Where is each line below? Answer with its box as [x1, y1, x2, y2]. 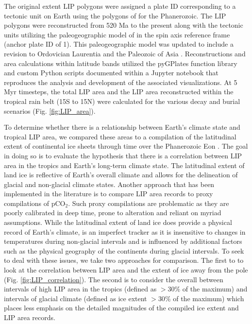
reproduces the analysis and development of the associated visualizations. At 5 [4, 77, 237, 87]
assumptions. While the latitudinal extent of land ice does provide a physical [4, 217, 232, 227]
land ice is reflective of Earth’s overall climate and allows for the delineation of [4, 170, 238, 180]
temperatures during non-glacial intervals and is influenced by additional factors [4, 236, 242, 246]
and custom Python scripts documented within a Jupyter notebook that [4, 68, 218, 78]
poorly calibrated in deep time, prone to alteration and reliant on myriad [4, 207, 221, 218]
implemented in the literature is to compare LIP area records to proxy [4, 188, 213, 199]
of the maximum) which [173, 293, 244, 303]
